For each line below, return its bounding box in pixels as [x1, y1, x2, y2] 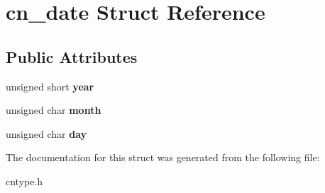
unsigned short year [6, 78, 94, 93]
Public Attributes [6, 45, 138, 67]
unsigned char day [6, 126, 87, 141]
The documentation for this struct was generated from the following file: [6, 150, 320, 165]
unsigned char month [6, 103, 101, 117]
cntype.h [6, 173, 43, 188]
